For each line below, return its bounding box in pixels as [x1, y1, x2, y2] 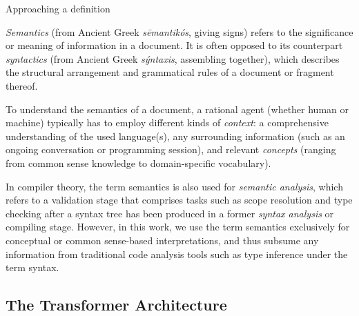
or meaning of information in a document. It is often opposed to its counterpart [6, 38, 343, 52]
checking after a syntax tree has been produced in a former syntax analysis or [6, 206, 334, 220]
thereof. [6, 78, 38, 92]
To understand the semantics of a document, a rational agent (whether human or [6, 101, 349, 116]
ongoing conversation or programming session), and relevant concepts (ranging [6, 142, 336, 157]
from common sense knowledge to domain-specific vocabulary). [6, 155, 271, 170]
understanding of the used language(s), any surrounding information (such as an [6, 128, 345, 143]
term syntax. [6, 260, 59, 275]
